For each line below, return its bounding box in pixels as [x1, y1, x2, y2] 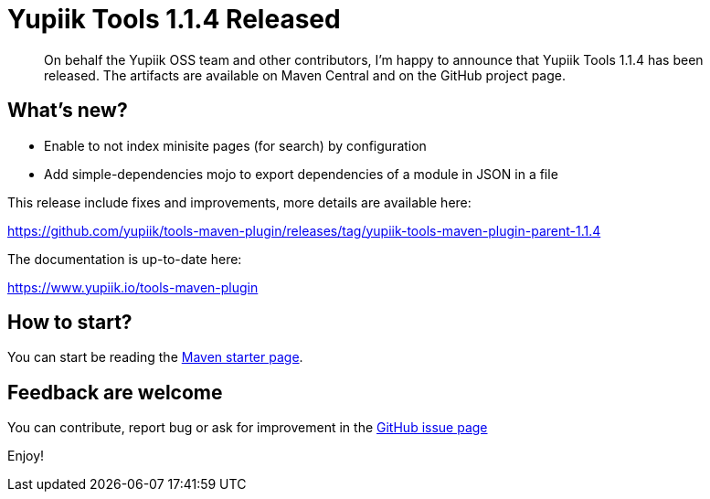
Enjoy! [7, 448, 45, 464]
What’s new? [7, 99, 128, 122]
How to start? [7, 311, 132, 334]
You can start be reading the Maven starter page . [7, 349, 303, 366]
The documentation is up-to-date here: [7, 250, 242, 267]
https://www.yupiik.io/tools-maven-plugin [7, 279, 259, 295]
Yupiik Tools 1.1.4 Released [7, 4, 341, 35]
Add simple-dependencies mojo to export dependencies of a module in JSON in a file [44, 165, 558, 182]
